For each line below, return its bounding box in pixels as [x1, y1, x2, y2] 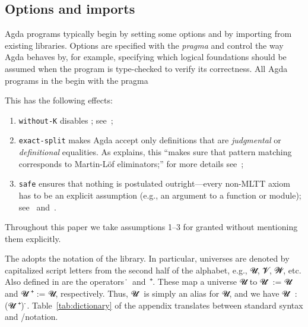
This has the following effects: [5, 94, 113, 106]
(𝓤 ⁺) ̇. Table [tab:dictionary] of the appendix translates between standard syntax [5, 298, 303, 311]
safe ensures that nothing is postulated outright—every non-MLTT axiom [18, 177, 290, 190]
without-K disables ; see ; [18, 114, 113, 126]
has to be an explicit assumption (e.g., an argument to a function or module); [18, 188, 301, 201]
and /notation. [5, 310, 58, 323]
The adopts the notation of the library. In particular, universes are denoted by [5, 252, 290, 265]
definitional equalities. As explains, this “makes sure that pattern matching [18, 146, 292, 158]
